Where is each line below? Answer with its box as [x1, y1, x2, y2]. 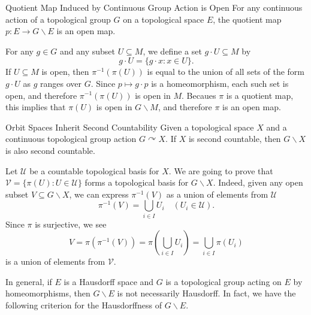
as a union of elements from [166, 187, 268, 200]
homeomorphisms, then [5, 287, 90, 299]
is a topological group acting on [165, 275, 282, 287]
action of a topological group [5, 13, 111, 25]
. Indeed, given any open [213, 176, 303, 189]
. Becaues [182, 89, 216, 101]
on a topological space [123, 13, 204, 25]
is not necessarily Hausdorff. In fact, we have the [117, 287, 296, 299]
